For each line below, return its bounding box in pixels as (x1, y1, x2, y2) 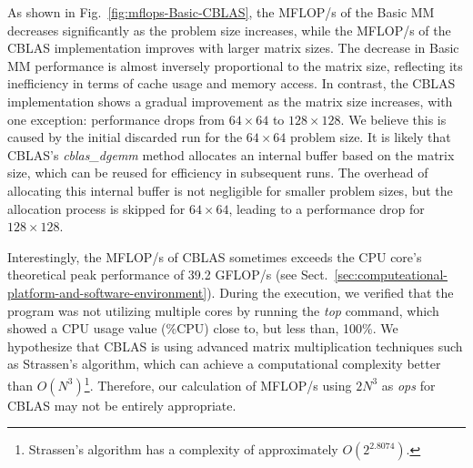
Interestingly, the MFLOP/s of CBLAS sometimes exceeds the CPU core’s (7, 247, 422, 266)
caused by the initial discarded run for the (7, 127, 243, 147)
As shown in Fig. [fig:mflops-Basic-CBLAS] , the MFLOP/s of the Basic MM (7, 3, 435, 21)
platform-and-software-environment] (7, 282, 207, 301)
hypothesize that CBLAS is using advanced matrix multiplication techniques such (7, 336, 463, 355)
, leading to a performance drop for (228, 198, 425, 218)
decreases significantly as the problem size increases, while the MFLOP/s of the (7, 20, 451, 39)
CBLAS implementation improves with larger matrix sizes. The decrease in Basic (7, 38, 459, 57)
